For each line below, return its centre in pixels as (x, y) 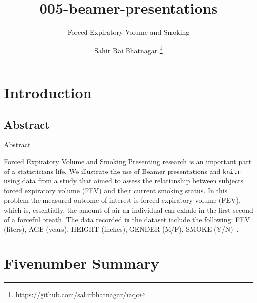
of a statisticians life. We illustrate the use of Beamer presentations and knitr (122, 171)
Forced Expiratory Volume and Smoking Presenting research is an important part (128, 161)
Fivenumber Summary (82, 263)
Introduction (48, 92)
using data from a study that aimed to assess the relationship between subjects (124, 181)
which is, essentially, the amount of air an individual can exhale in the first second (128, 209)
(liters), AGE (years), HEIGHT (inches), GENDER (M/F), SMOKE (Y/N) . (121, 229)
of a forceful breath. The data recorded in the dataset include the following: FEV (127, 219)
